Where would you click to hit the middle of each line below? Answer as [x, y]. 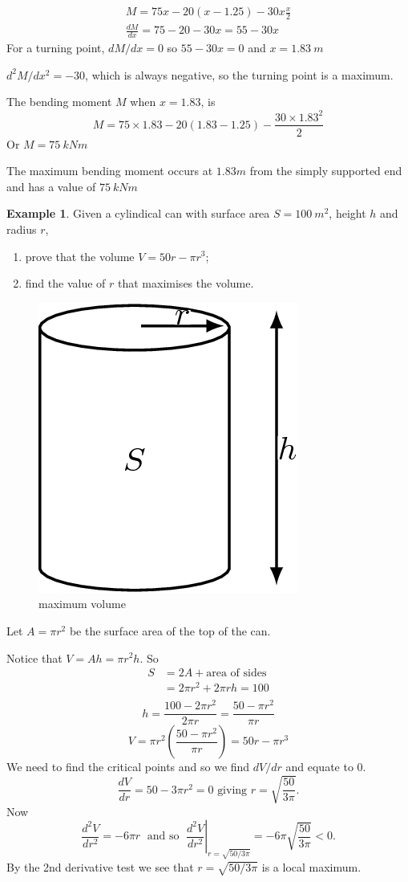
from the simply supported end [326, 171]
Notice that [34, 657]
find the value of [65, 283]
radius [22, 229]
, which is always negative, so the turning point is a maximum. [239, 74]
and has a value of [51, 186]
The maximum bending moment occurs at [110, 171]
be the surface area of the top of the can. [170, 630]
